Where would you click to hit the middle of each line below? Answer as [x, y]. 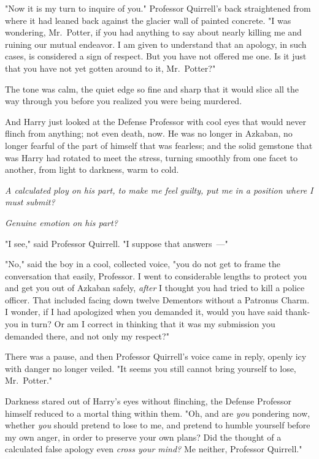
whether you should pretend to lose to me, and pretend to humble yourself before [158, 425]
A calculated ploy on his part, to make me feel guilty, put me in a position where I [159, 190]
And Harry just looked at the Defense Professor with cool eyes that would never [156, 121]
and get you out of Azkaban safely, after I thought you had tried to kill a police [155, 288]
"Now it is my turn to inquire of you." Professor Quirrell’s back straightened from [158, 8]
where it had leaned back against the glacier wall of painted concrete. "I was [148, 20]
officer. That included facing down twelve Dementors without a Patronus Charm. [157, 299]
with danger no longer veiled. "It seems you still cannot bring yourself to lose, [151, 368]
